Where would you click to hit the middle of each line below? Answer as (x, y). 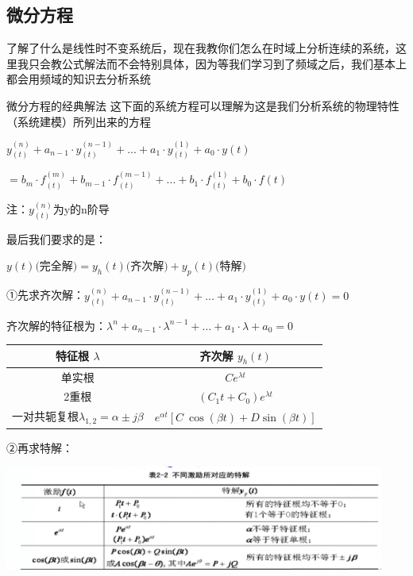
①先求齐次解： (45, 295)
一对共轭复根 (45, 416)
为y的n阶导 (81, 209)
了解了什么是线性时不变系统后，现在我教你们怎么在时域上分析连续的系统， (201, 48)
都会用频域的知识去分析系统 (79, 79)
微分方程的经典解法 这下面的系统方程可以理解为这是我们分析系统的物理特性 (203, 105)
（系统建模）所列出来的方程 (79, 121)
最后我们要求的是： (56, 238)
